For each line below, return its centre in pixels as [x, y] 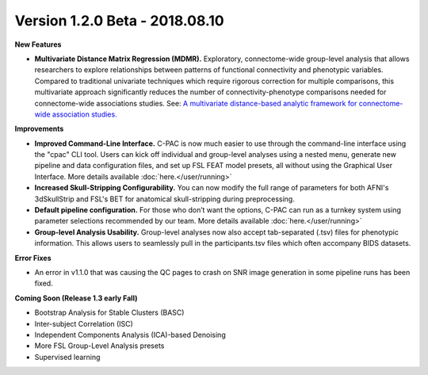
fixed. [44, 283]
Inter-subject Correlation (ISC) [84, 323]
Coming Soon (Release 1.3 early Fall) [76, 298]
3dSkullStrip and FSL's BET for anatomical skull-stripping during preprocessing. [164, 199]
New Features [38, 44]
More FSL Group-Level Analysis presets [99, 346]
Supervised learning [67, 357]
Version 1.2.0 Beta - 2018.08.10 [120, 21]
